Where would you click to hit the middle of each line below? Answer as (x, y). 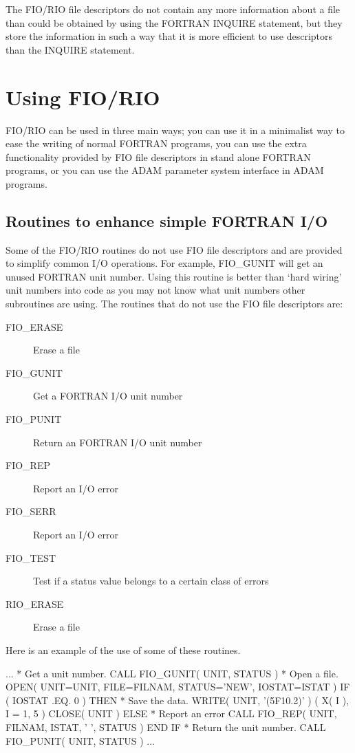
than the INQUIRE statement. (70, 49)
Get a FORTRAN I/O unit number (108, 396)
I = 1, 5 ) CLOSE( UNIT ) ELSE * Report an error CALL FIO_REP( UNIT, (171, 713)
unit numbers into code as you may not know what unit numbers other (155, 290)
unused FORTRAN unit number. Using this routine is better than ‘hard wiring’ (174, 276)
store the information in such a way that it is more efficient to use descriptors (169, 36)
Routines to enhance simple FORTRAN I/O (167, 220)
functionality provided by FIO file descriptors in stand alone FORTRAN (158, 156)
